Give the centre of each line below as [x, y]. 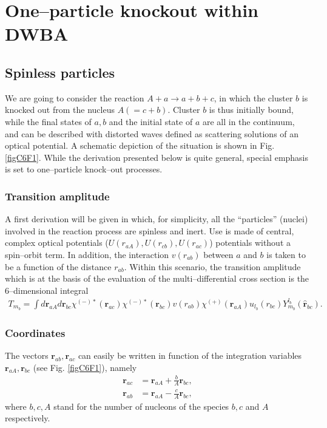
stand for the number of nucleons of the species [141, 406]
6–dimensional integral [47, 290]
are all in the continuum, [248, 121]
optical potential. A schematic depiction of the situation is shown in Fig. [140, 145]
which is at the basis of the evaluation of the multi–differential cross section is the [157, 278]
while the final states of [48, 121]
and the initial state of [151, 121]
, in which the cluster [253, 97]
